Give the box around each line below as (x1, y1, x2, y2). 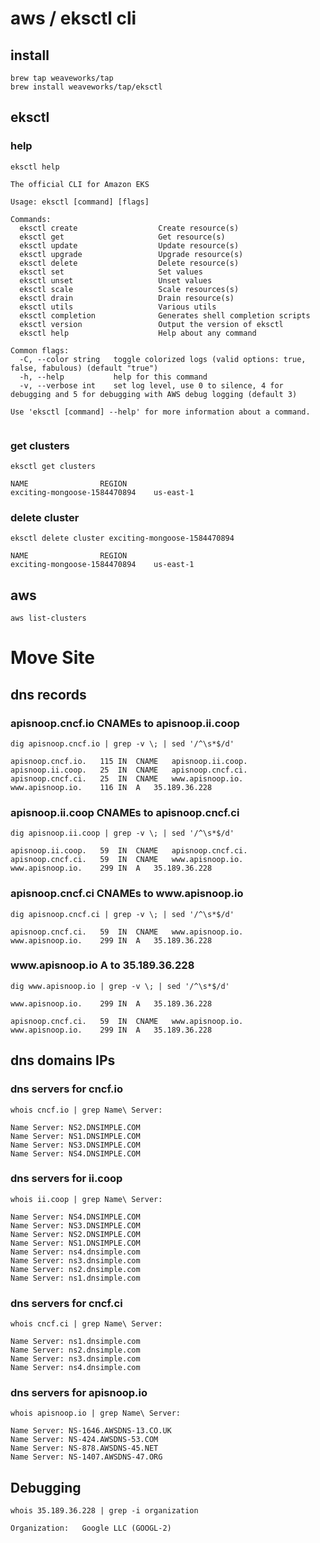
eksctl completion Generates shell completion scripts (19, 310, 311, 321)
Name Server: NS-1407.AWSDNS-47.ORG (10, 1452, 163, 1462)
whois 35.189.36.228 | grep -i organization (10, 1506, 199, 1516)
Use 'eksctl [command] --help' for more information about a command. (10, 407, 311, 417)
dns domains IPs (10, 1052, 116, 1069)
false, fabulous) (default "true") (10, 363, 159, 373)
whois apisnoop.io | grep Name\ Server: (10, 1408, 182, 1419)
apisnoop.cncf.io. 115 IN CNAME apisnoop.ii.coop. (10, 756, 248, 766)
